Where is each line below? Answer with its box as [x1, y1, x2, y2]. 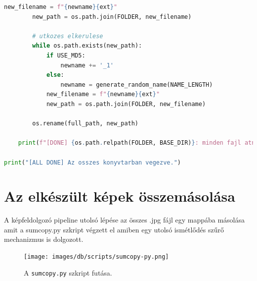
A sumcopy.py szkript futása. [24, 267, 112, 278]
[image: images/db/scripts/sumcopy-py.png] [24, 253, 169, 260]
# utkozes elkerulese [32, 32, 103, 40]
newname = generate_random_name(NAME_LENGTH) [60, 81, 213, 88]
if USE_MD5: [46, 52, 86, 59]
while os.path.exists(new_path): [32, 42, 142, 50]
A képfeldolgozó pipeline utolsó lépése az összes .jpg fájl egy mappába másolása [4, 215, 245, 225]
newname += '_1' [60, 61, 114, 69]
